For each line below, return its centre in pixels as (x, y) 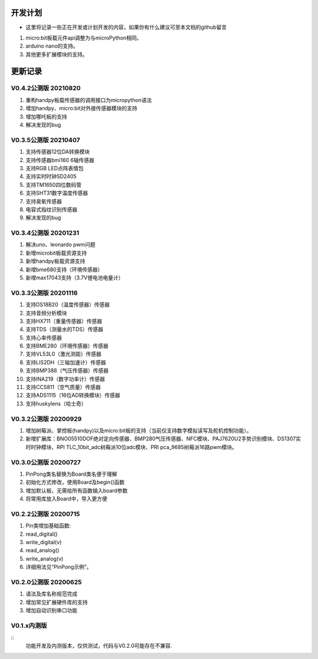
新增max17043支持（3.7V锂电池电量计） (74, 278)
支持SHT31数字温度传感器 (57, 193)
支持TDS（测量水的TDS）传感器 (64, 329)
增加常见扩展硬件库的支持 (57, 602)
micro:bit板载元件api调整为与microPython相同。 (84, 38)
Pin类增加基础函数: (48, 526)
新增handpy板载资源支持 (55, 261)
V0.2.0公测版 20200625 (46, 582)
